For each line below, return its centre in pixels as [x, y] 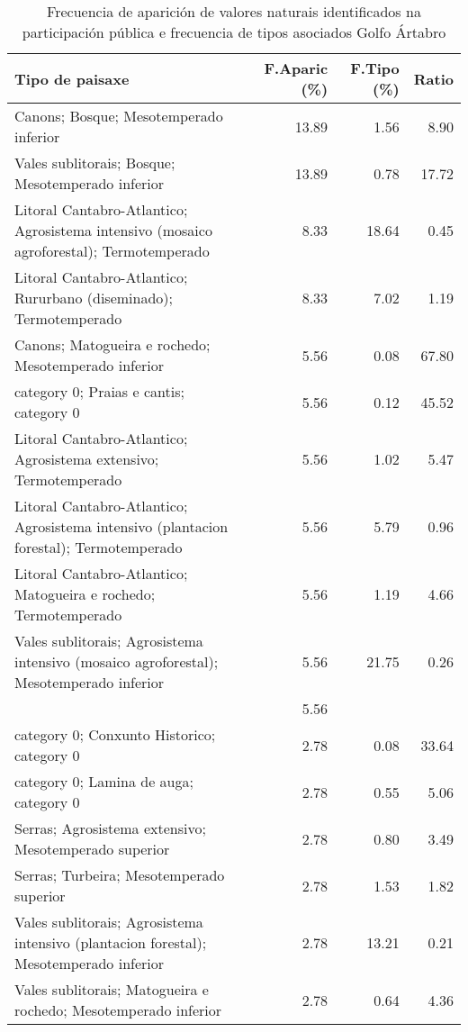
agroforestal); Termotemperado [112, 251]
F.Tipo [375, 68]
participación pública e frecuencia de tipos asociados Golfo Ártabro [234, 32]
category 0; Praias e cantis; [99, 391]
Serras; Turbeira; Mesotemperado [120, 875]
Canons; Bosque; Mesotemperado [119, 116]
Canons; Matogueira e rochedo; [112, 344]
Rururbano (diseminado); [94, 298]
